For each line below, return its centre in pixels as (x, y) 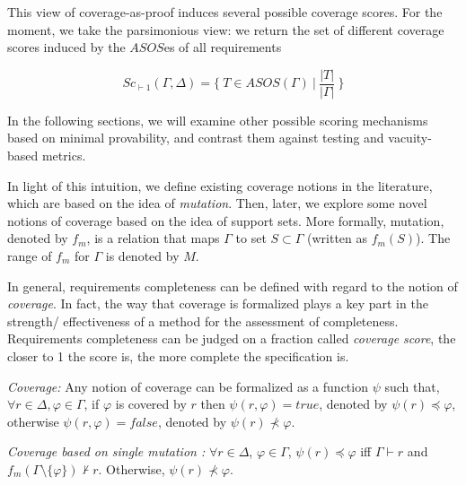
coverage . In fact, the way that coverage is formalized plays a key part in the (218, 303)
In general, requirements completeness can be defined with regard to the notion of (233, 286)
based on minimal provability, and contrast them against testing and (196, 138)
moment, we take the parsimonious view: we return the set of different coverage (226, 29)
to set (251, 238)
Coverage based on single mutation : (106, 451)
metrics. (64, 156)
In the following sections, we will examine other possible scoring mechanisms (218, 120)
